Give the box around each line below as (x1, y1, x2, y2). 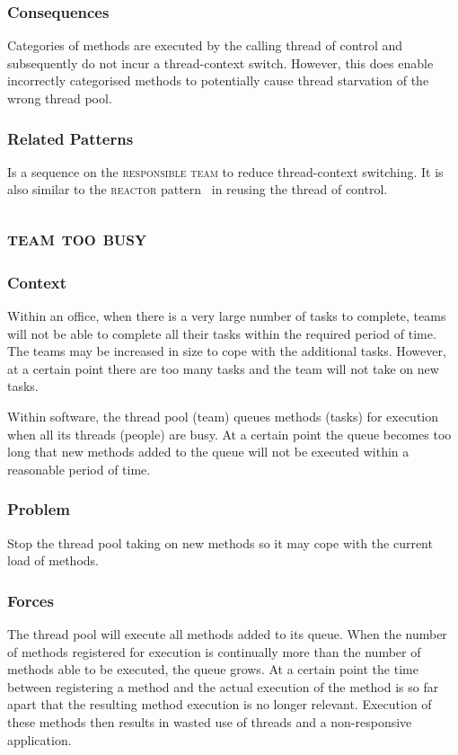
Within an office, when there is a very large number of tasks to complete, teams (7, 306, 446, 324)
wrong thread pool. (7, 89, 112, 107)
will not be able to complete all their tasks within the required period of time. (7, 324, 436, 342)
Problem (7, 498, 70, 520)
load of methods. (7, 551, 99, 570)
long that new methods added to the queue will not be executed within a (7, 442, 410, 461)
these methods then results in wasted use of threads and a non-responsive (7, 712, 412, 731)
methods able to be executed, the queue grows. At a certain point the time (7, 660, 418, 679)
